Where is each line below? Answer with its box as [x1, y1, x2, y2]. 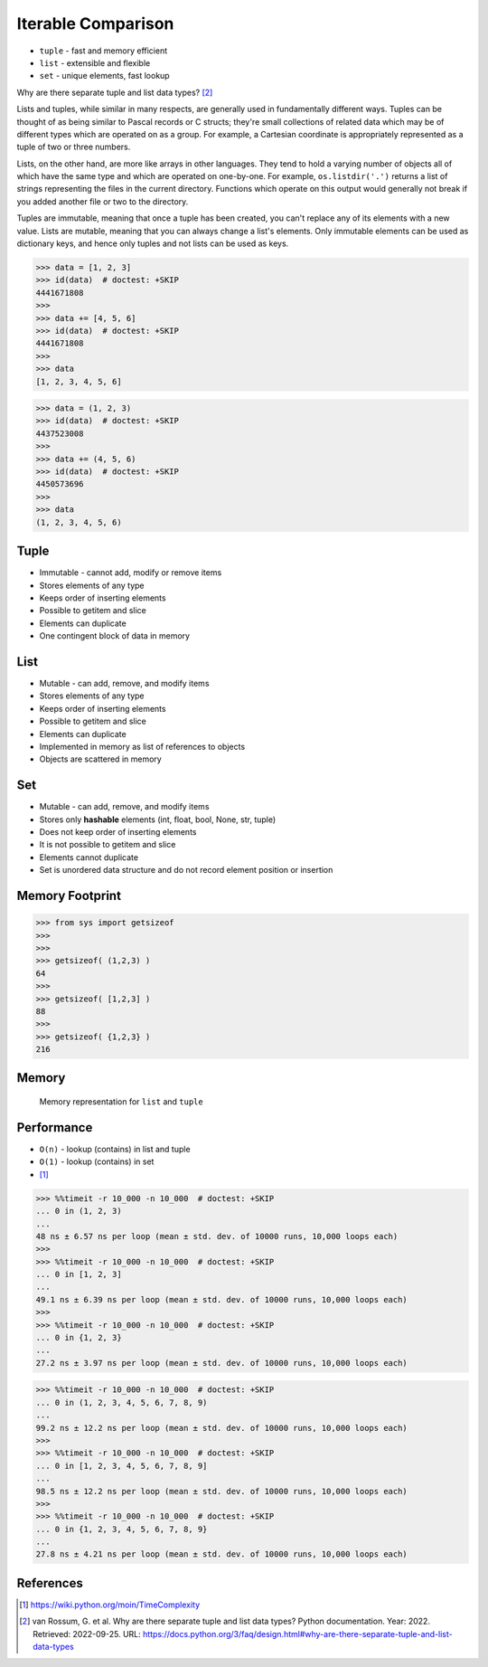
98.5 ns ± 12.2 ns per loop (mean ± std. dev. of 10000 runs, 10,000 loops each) [35, 1486, 408, 1496]
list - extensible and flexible [39, 57, 151, 68]
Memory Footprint [16, 887, 122, 904]
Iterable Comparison [16, 14, 174, 33]
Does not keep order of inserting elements [39, 827, 197, 837]
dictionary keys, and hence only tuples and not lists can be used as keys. [16, 238, 289, 249]
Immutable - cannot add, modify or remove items [39, 567, 222, 578]
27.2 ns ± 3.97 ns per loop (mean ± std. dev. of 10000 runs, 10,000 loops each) [35, 1358, 408, 1368]
